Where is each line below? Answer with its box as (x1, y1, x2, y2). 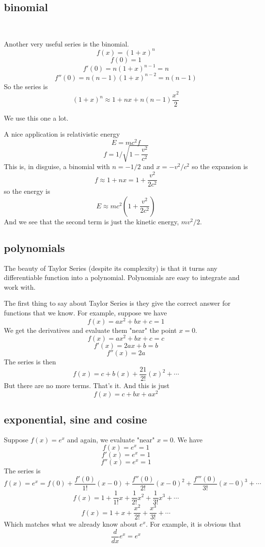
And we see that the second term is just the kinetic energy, (4, 216, 179, 226)
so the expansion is (191, 161, 248, 172)
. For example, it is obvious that (146, 519, 241, 529)
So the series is (4, 81, 48, 91)
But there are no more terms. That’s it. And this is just (4, 380, 170, 390)
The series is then (4, 357, 56, 367)
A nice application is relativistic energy (4, 129, 120, 139)
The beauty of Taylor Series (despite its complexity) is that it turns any (4, 263, 218, 273)
